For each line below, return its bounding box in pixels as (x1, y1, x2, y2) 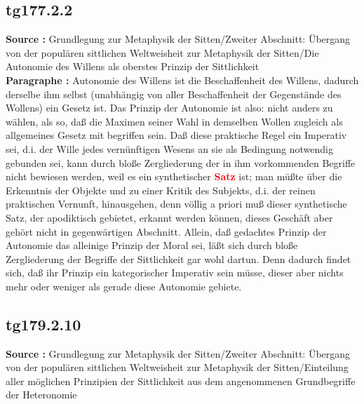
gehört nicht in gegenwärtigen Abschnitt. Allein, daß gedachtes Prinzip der (6, 224, 327, 238)
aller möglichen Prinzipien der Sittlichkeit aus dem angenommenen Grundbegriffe (6, 373, 356, 388)
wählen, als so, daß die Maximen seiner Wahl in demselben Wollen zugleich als (6, 114, 343, 128)
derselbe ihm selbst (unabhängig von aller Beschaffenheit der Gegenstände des (6, 86, 342, 101)
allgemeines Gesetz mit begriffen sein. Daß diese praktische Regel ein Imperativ (6, 128, 347, 142)
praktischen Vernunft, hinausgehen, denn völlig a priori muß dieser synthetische (6, 196, 347, 211)
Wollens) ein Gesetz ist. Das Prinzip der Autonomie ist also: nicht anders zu (6, 100, 333, 115)
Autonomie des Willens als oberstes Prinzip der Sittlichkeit (6, 59, 259, 74)
